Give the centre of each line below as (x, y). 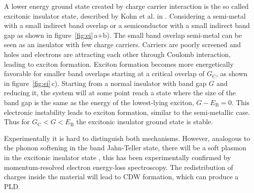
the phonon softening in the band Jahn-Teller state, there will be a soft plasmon (125, 148)
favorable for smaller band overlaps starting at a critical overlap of (104, 73)
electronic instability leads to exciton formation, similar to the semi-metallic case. (127, 112)
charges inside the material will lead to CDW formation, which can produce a (121, 177)
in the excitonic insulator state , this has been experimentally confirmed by (118, 157)
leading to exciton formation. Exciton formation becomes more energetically (119, 64)
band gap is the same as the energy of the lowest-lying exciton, (99, 102)
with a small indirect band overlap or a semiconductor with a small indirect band (127, 25)
